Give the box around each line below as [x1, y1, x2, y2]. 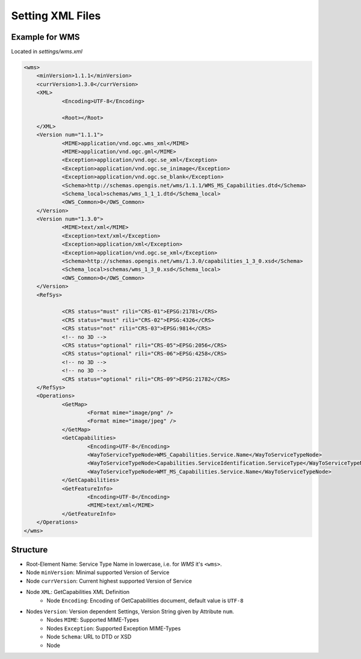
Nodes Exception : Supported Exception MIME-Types [46, 625, 181, 632]
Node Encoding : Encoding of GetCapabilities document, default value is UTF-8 [46, 596, 244, 604]
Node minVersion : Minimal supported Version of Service [26, 569, 170, 576]
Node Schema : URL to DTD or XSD [46, 633, 132, 640]
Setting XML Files [11, 9, 101, 22]
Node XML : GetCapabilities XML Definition [26, 589, 130, 596]
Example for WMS [11, 32, 81, 42]
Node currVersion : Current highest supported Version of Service [26, 577, 193, 584]
